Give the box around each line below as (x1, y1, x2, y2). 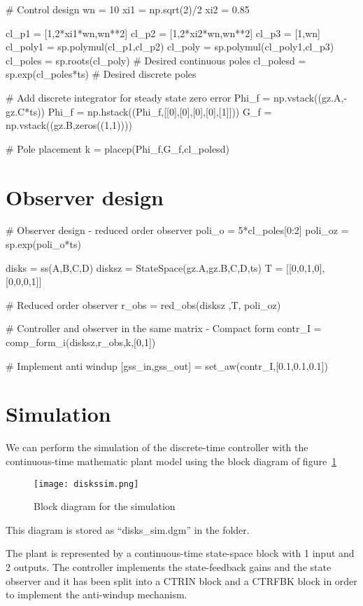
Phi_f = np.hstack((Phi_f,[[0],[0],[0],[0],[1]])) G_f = (48, 104, 272, 118)
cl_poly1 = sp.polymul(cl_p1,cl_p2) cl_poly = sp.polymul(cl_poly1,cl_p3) (6, 39, 334, 54)
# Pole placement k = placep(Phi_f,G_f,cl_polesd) (6, 141, 229, 156)
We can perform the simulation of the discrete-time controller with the (6, 440, 308, 455)
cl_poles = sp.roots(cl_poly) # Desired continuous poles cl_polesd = (6, 53, 306, 67)
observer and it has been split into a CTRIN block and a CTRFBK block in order (6, 573, 357, 588)
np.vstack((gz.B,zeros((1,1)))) (6, 118, 132, 132)
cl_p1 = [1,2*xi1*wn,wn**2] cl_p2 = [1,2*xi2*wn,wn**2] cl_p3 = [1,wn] (6, 25, 320, 40)
